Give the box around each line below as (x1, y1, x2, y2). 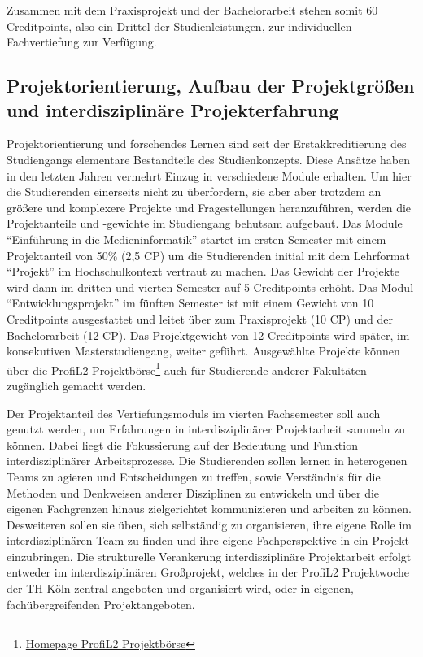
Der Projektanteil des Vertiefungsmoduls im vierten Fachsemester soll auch (7, 404, 381, 421)
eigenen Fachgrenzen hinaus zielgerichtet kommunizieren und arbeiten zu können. (7, 500, 412, 517)
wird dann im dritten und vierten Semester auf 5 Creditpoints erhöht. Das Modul (7, 278, 414, 295)
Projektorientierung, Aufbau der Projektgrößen (7, 73, 415, 98)
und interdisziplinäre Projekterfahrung (7, 97, 339, 122)
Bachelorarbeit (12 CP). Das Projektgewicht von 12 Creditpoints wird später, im (7, 326, 410, 343)
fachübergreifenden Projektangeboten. (7, 595, 195, 612)
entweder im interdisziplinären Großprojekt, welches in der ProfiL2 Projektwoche (7, 563, 410, 581)
